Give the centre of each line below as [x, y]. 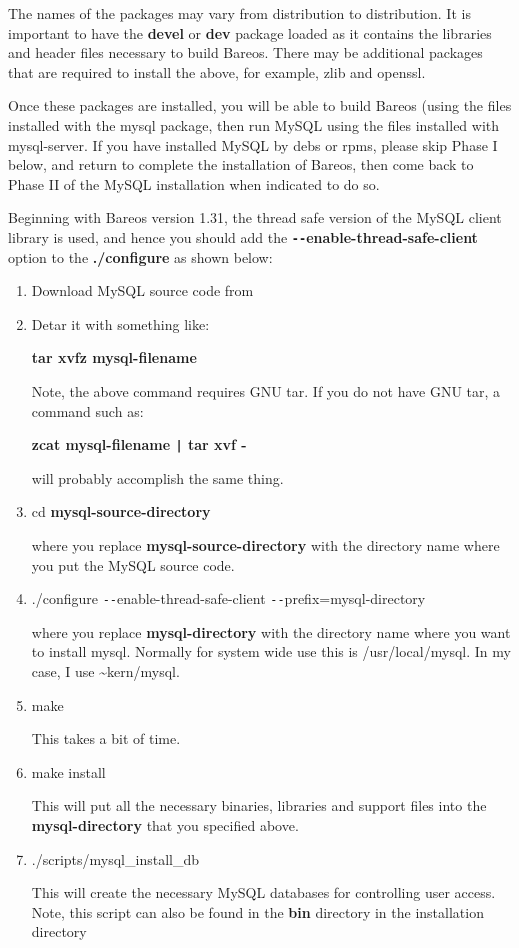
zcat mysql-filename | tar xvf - [139, 444]
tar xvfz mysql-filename [114, 357]
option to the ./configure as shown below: [140, 256]
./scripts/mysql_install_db [115, 858]
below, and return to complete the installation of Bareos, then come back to [241, 164]
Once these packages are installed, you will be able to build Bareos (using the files [260, 105]
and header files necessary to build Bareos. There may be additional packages [245, 52]
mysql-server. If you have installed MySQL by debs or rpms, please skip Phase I [253, 144]
